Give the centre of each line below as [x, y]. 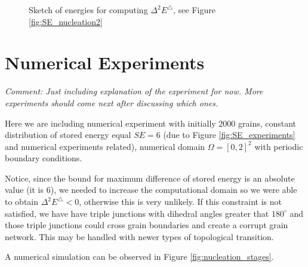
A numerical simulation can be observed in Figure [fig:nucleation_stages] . [139, 257]
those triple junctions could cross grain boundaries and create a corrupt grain [147, 225]
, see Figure [194, 10]
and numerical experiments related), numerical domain [105, 146]
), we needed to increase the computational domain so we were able [174, 190]
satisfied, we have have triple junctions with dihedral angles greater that [137, 213]
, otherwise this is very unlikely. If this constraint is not [181, 202]
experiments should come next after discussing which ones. [112, 102]
